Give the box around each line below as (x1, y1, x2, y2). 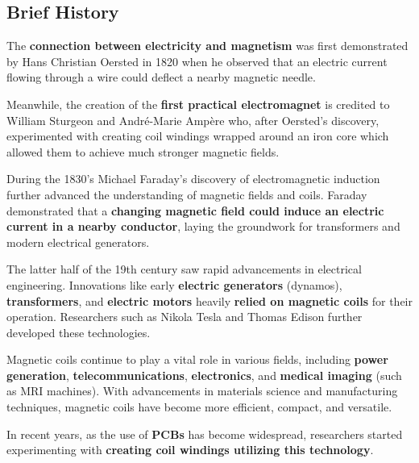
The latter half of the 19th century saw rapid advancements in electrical (6, 261, 362, 277)
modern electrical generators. (6, 233, 150, 250)
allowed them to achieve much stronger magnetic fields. (6, 143, 280, 160)
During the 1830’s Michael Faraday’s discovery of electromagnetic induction (6, 170, 380, 187)
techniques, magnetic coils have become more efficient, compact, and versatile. (6, 398, 392, 415)
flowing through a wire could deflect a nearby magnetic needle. (6, 69, 316, 86)
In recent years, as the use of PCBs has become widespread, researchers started (6, 425, 403, 442)
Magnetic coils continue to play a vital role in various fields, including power (6, 351, 388, 368)
